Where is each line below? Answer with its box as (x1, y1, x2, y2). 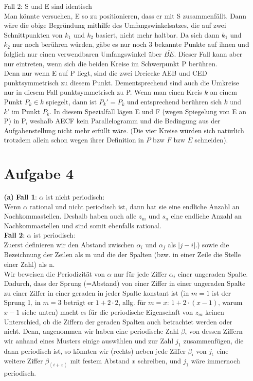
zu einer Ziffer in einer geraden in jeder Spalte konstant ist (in (4, 287, 189, 298)
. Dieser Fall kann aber (174, 48, 243, 59)
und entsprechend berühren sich (127, 96, 222, 106)
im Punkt (12, 106, 40, 116)
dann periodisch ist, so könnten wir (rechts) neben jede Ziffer (4, 345, 186, 356)
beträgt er (63, 297, 93, 307)
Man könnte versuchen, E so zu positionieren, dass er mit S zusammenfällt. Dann (4, 10, 246, 20)
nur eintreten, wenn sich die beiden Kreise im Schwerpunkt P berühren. (4, 58, 217, 68)
